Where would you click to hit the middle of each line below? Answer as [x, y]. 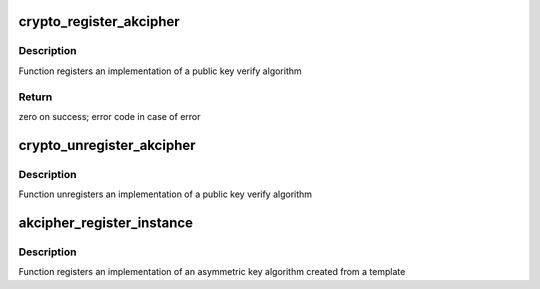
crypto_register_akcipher [99, 21]
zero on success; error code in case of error [109, 116]
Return [35, 97]
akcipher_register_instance [106, 222]
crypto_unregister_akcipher [107, 145]
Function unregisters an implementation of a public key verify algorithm [165, 194]
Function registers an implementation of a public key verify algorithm [160, 71]
